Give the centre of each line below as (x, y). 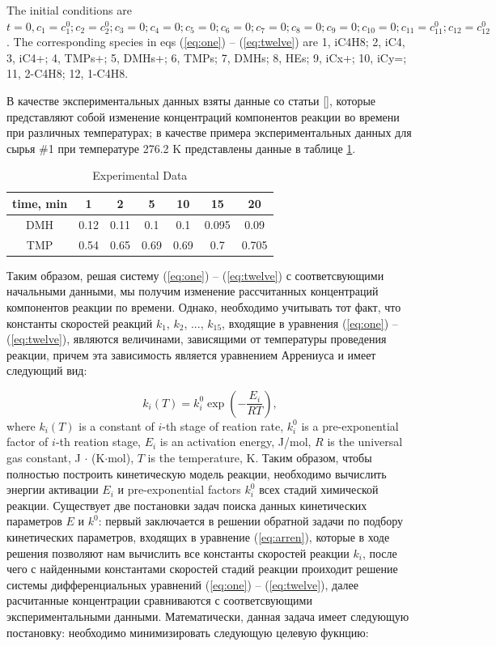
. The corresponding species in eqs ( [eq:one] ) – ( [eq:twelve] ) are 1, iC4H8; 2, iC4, (206, 42)
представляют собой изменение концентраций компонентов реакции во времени (203, 116)
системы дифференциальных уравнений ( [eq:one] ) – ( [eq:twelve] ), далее (182, 584)
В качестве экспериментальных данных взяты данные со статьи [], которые (191, 100)
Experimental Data (140, 175)
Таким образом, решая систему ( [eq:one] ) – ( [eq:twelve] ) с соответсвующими (195, 275)
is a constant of (117, 425)
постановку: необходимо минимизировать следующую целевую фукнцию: (188, 632)
